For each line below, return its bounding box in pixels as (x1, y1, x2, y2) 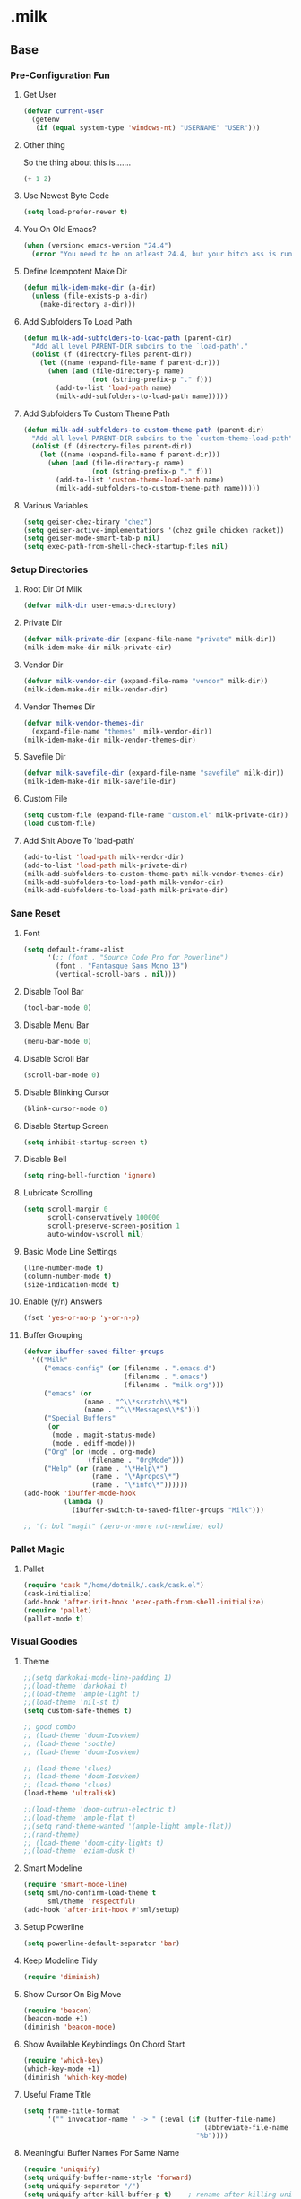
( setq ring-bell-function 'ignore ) (22, 1171, 157, 1180)
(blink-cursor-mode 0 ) (22, 1104, 108, 1113)
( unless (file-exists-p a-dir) (31, 291, 149, 300)
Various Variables (22, 500, 89, 510)
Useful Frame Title (22, 2089, 92, 2099)
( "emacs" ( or (43, 1388, 92, 1398)
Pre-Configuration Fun (10, 69, 111, 82)
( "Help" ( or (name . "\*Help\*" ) (43, 1464, 168, 1473)
